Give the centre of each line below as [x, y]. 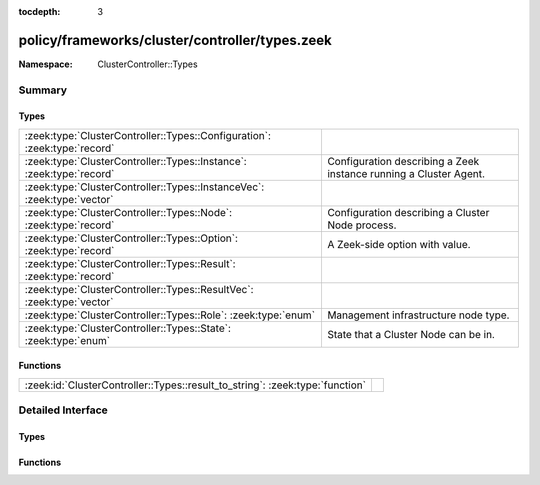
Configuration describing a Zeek [403, 161]
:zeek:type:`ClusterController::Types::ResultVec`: [139, 289]
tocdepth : [39, 11]
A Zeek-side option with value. [398, 244]
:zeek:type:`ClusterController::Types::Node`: [128, 212]
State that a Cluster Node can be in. [410, 334]
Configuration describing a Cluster [408, 212]
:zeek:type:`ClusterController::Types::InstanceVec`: [144, 187]
